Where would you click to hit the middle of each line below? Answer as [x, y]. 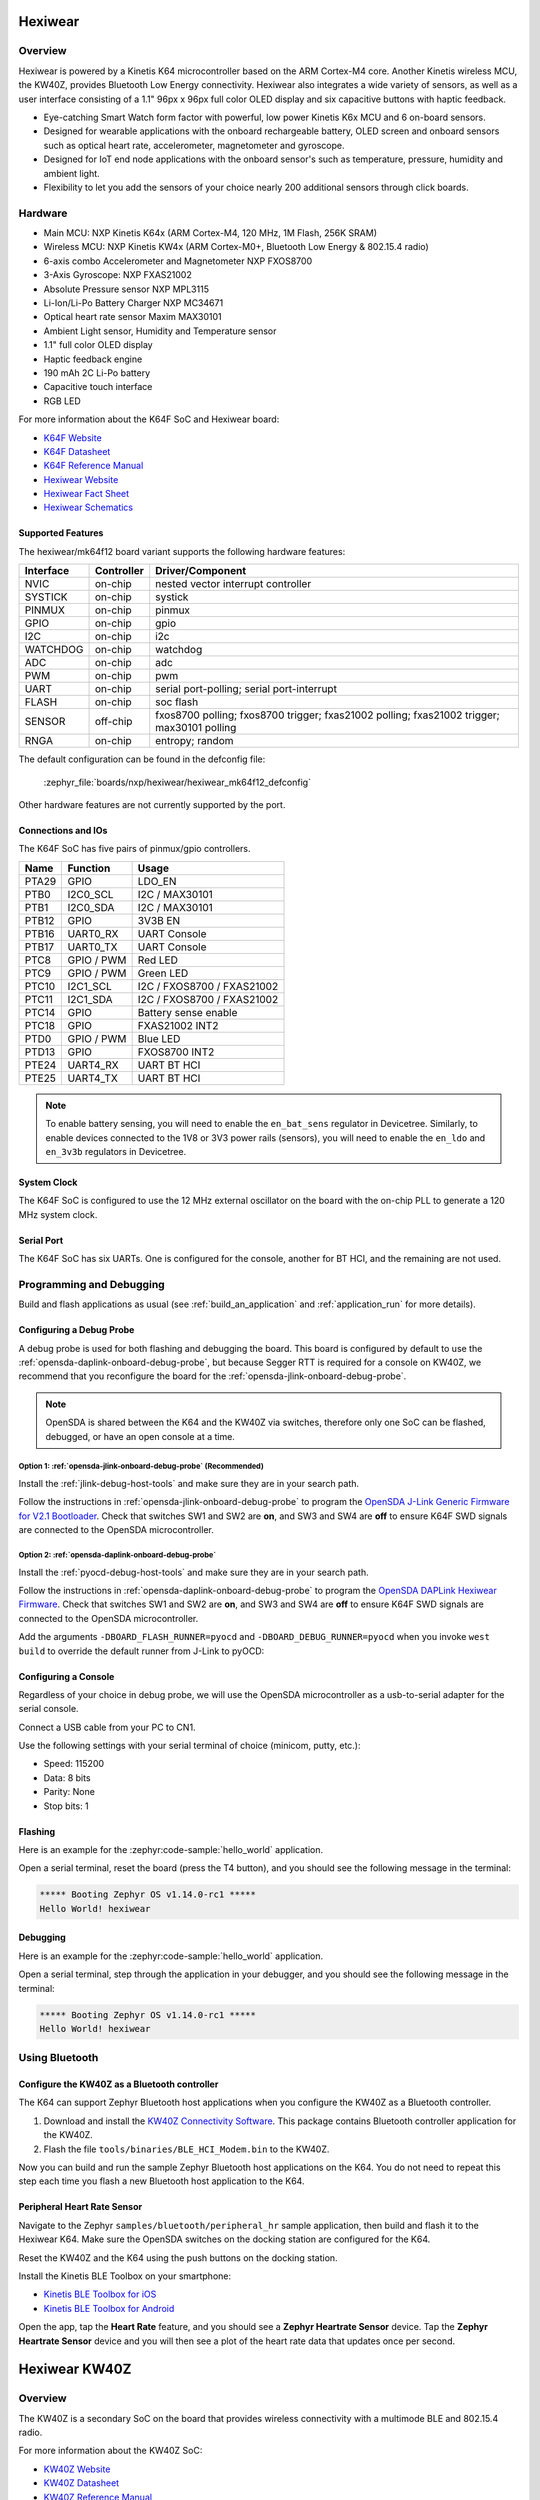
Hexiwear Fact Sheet [86, 494]
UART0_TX [92, 947]
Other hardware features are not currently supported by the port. [152, 805]
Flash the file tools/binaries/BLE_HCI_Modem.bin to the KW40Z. [186, 2149]
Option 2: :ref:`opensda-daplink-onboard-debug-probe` [117, 1555]
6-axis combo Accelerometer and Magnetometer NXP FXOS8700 [178, 261]
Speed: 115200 [74, 1764]
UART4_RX [93, 1065]
